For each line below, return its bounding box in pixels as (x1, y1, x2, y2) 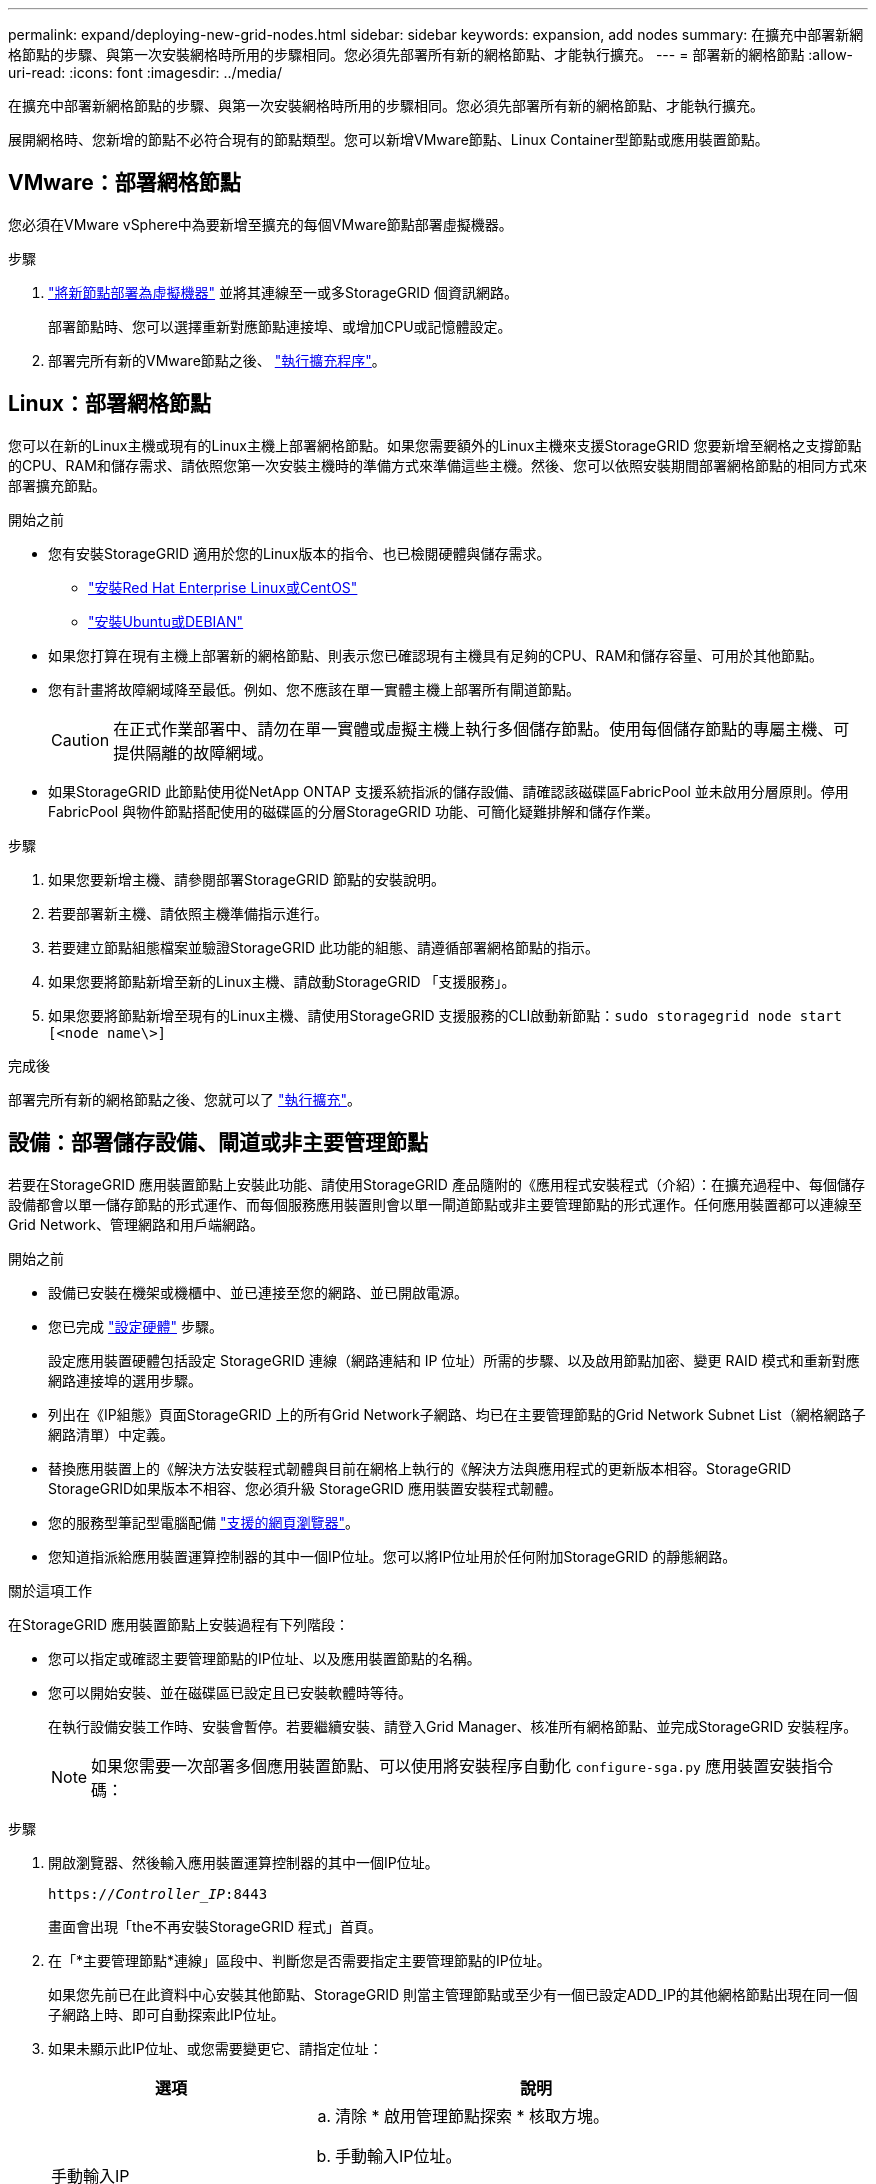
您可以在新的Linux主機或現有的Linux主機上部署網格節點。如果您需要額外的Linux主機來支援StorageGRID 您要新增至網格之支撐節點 (8, 436, 862, 454)
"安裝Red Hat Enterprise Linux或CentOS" (88, 578, 358, 596)
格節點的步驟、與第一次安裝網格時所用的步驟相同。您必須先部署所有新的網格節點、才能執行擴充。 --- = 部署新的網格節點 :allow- (8, 46, 854, 63)
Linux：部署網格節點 (8, 391, 211, 417)
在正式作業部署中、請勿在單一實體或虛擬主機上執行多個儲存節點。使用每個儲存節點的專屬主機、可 (113, 718, 850, 739)
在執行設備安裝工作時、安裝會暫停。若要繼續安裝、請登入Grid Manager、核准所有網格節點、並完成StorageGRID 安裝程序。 (48, 1717, 858, 1735)
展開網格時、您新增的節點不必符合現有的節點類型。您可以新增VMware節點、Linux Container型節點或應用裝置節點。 (8, 131, 769, 148)
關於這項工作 (8, 1581, 92, 1599)
